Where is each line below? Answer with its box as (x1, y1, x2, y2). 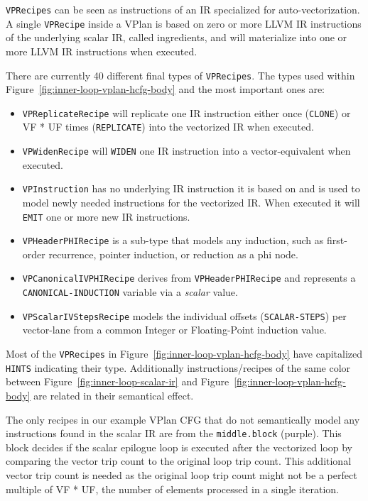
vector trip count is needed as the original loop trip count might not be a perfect (6, 467, 357, 482)
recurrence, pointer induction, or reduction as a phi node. (48, 246, 298, 261)
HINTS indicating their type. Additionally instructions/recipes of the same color (6, 360, 351, 375)
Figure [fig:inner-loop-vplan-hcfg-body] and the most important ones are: (6, 82, 325, 97)
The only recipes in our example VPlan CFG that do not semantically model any (6, 412, 360, 426)
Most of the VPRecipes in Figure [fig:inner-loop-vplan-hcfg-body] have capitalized (6, 346, 363, 361)
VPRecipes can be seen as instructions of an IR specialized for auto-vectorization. (6, 2, 360, 16)
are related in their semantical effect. (33, 387, 194, 402)
